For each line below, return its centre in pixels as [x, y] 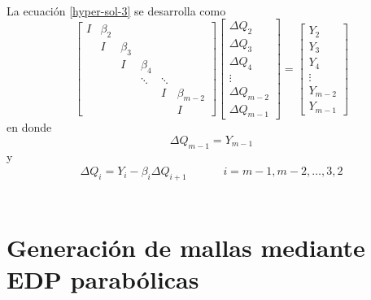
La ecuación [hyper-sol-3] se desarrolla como [116, 10]
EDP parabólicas [103, 279]
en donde [29, 127]
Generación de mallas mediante [186, 247]
